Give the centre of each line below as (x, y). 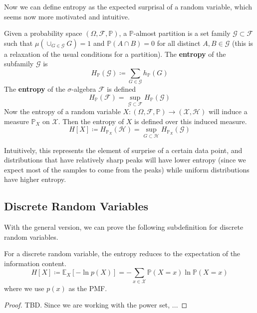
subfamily (19, 64)
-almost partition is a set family (182, 33)
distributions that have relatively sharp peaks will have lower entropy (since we (125, 160)
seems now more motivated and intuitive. (67, 16)
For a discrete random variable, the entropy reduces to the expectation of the (122, 253)
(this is (243, 43)
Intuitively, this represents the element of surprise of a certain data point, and (123, 150)
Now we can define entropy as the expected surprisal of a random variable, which (128, 6)
